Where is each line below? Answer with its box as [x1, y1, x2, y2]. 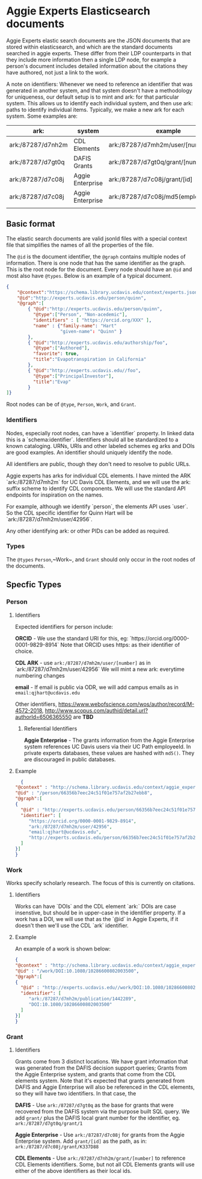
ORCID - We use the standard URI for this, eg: [14, 634, 129, 642]
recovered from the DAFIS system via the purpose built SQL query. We [14, 1107, 190, 1115]
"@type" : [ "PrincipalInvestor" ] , [32, 373, 114, 379]
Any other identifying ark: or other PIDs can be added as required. [6, 527, 170, 534]
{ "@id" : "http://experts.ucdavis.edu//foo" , [28, 367, 141, 373]
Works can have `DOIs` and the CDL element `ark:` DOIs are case [14, 903, 176, 910]
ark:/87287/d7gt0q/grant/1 [14, 1120, 83, 1127]
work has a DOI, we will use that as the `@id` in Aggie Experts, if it [14, 916, 179, 923]
